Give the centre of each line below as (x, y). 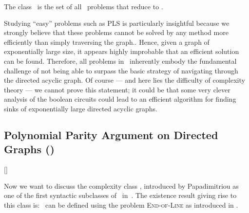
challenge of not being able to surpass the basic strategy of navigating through (121, 70)
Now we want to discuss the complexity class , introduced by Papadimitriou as (121, 186)
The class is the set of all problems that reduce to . (84, 6)
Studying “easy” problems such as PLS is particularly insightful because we (117, 23)
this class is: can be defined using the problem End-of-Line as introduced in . (121, 204)
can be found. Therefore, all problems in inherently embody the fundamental (120, 61)
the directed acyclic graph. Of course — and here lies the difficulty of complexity (124, 80)
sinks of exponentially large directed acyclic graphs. (81, 108)
